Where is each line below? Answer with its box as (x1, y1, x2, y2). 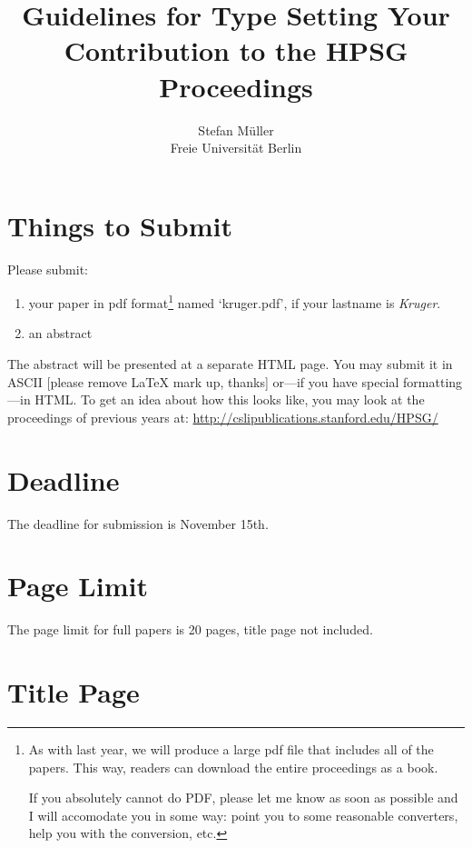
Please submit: (7, 259, 89, 278)
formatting (403, 372, 463, 391)
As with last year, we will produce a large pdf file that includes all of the (28, 740, 434, 758)
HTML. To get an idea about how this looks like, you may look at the (34, 390, 425, 409)
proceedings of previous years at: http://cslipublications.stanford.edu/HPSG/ (7, 407, 438, 426)
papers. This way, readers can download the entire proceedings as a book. (28, 757, 438, 776)
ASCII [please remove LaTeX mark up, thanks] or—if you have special (7, 372, 399, 391)
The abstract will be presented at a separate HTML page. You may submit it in (7, 354, 453, 374)
